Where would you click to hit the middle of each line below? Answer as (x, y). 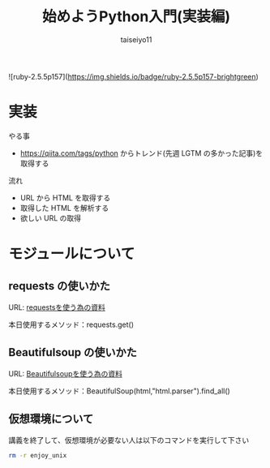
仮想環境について (51, 419)
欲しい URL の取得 (51, 218)
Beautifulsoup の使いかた (73, 352)
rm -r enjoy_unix (38, 455)
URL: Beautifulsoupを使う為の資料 (66, 373)
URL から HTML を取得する (65, 198)
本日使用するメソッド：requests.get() (71, 324)
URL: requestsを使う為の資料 (57, 307)
